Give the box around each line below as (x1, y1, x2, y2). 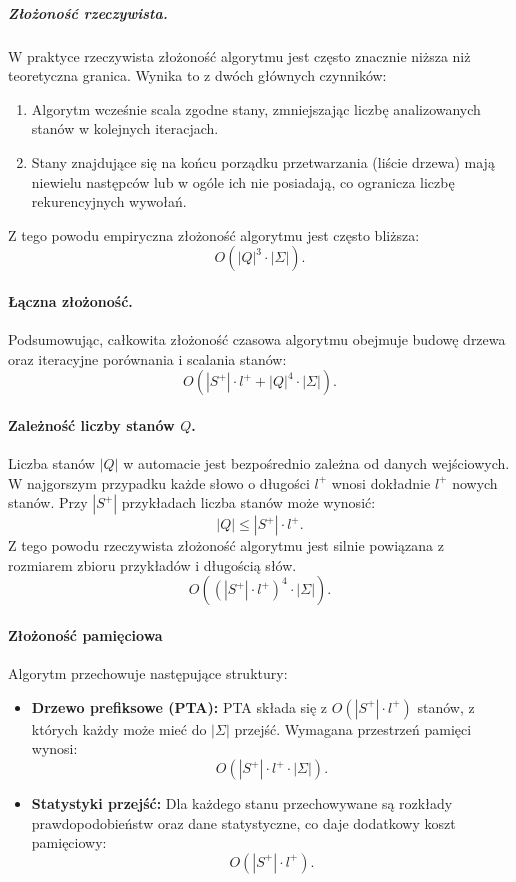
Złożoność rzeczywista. (8, 2, 168, 23)
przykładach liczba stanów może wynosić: (121, 492, 376, 513)
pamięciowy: (31, 832, 107, 853)
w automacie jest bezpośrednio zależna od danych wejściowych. (123, 453, 510, 474)
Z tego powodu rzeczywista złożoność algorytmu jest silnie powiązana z (8, 535, 444, 556)
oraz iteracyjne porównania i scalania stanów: (8, 348, 287, 369)
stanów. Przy (8, 492, 88, 513)
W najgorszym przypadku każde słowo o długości (8, 472, 310, 493)
